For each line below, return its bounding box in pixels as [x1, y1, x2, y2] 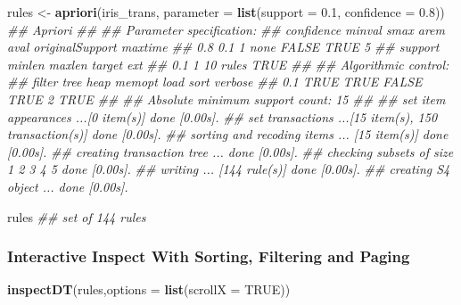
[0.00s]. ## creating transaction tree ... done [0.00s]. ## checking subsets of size [7, 142, 454, 161]
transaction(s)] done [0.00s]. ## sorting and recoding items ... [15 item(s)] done [7, 125, 449, 144]
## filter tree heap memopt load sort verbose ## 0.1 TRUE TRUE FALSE [7, 72, 423, 91]
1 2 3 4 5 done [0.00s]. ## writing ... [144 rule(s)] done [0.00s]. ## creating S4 [7, 160, 450, 178]
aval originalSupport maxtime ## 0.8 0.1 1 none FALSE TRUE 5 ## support [7, 37, 440, 56]
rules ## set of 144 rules [7, 207, 146, 226]
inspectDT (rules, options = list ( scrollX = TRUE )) [7, 280, 291, 299]
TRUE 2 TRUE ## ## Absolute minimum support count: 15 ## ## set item [7, 89, 446, 108]
